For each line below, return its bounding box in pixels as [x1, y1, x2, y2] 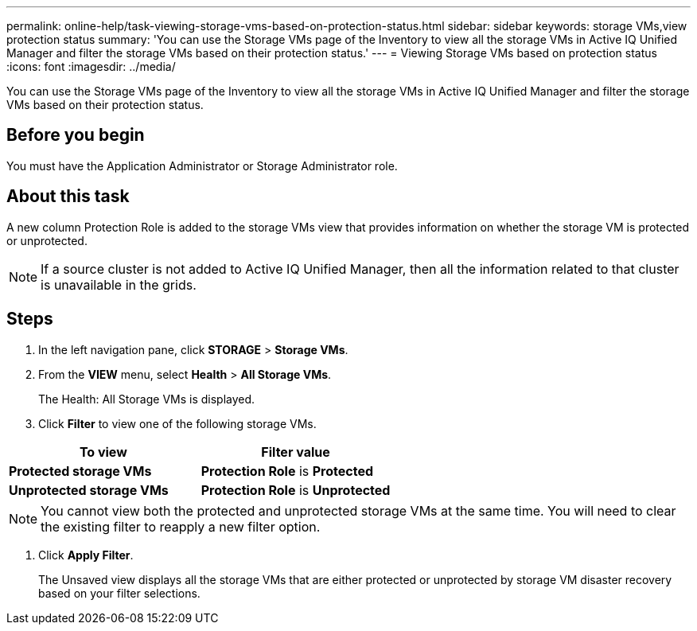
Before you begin [6, 125, 145, 146]
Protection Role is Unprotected [201, 481, 391, 498]
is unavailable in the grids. [41, 276, 197, 293]
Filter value [261, 443, 330, 460]
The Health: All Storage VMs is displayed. [38, 391, 255, 406]
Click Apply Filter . [38, 547, 134, 562]
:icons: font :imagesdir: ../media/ [6, 60, 176, 73]
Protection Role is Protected [201, 462, 374, 479]
